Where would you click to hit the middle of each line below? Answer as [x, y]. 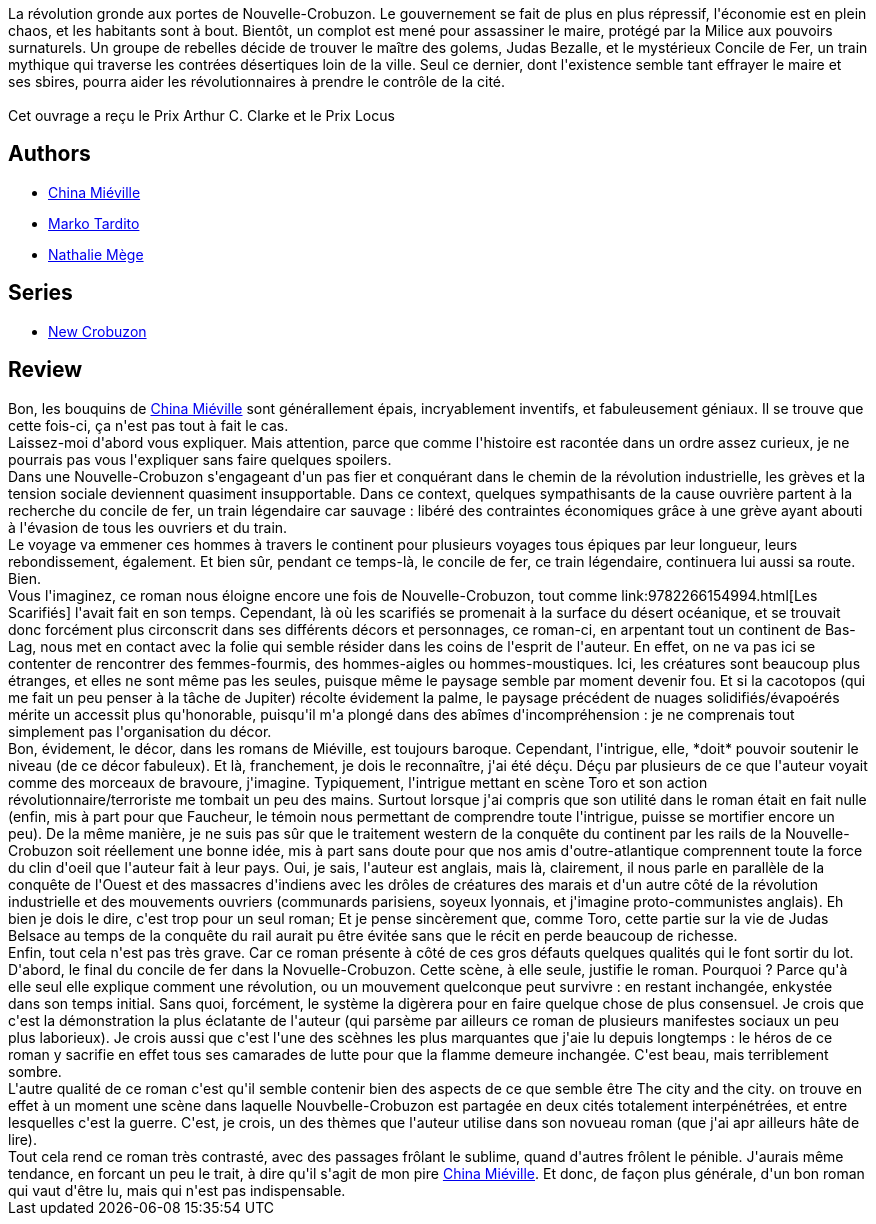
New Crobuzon [97, 331]
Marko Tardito [94, 223]
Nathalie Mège [96, 254]
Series [40, 293]
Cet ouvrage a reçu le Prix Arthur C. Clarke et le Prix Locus [201, 115]
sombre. [35, 1071]
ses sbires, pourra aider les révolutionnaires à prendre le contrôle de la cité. [257, 81]
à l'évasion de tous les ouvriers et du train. [148, 527]
